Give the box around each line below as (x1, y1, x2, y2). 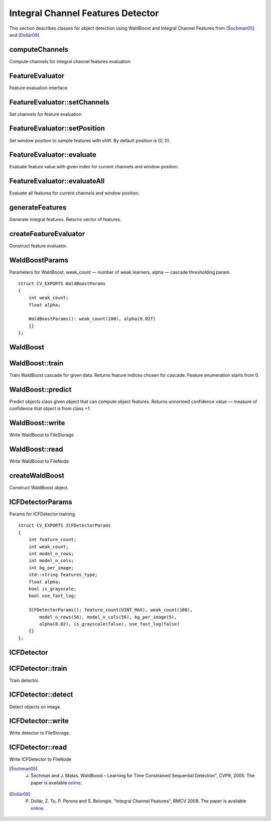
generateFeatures (9, 203, 67, 212)
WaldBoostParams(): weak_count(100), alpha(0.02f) (28, 316, 156, 322)
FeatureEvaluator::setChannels (9, 98, 110, 107)
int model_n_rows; (28, 551, 74, 557)
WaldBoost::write (9, 419, 65, 427)
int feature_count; (28, 537, 77, 543)
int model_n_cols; (28, 558, 74, 564)
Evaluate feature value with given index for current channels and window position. (9, 164, 179, 170)
